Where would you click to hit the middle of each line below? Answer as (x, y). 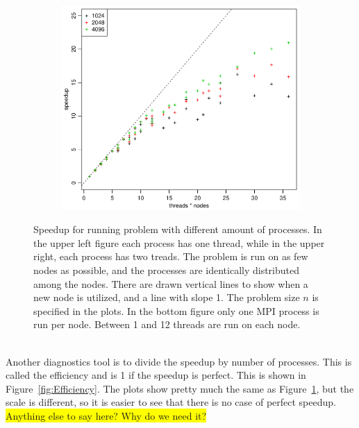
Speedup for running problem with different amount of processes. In (178, 229)
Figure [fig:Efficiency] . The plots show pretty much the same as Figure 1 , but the (180, 388)
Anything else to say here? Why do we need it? (106, 415)
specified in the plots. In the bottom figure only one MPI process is (176, 310)
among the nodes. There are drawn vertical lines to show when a (171, 283)
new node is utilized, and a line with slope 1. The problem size (167, 297)
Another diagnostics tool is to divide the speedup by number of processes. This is (179, 361)
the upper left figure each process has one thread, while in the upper (179, 242)
